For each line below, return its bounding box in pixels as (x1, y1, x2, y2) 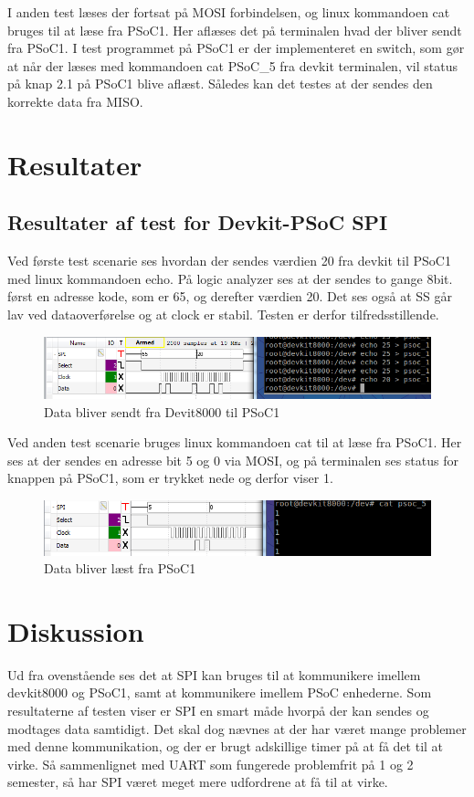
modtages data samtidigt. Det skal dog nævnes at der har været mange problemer (7, 718, 467, 738)
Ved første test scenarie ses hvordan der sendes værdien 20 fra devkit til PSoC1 (7, 251, 451, 270)
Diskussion (7, 612, 144, 649)
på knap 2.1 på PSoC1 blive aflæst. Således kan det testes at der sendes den (7, 74, 433, 93)
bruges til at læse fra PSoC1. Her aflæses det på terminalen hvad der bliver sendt (7, 20, 462, 39)
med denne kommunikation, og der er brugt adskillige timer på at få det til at (7, 737, 444, 756)
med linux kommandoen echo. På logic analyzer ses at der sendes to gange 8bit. (7, 268, 453, 288)
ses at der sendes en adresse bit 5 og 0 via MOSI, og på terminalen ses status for (7, 450, 458, 469)
